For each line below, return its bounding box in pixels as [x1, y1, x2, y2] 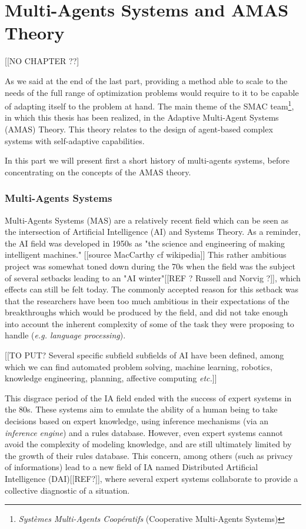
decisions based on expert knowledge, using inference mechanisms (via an [5, 415, 269, 427]
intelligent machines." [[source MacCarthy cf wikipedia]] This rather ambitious [5, 248, 287, 261]
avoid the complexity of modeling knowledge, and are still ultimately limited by [5, 438, 292, 450]
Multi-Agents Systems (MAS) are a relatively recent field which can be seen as [5, 214, 288, 226]
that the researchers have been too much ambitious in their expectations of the [5, 294, 290, 307]
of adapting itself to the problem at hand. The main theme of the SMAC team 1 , [5, 98, 294, 112]
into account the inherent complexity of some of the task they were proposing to [5, 317, 294, 330]
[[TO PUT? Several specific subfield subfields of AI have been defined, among [5, 349, 284, 361]
